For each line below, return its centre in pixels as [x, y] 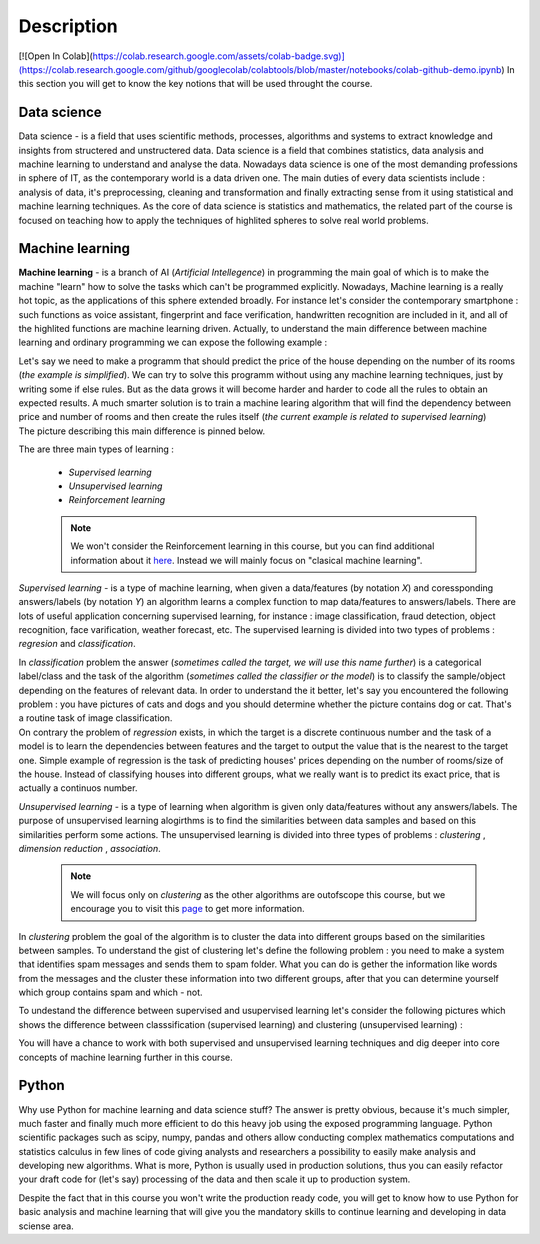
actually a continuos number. [78, 788]
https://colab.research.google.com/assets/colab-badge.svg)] [218, 56]
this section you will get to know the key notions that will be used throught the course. [195, 84]
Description [68, 26]
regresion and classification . [77, 644]
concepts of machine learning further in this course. [126, 1057]
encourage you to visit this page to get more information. [187, 909]
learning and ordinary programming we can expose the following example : [173, 342]
